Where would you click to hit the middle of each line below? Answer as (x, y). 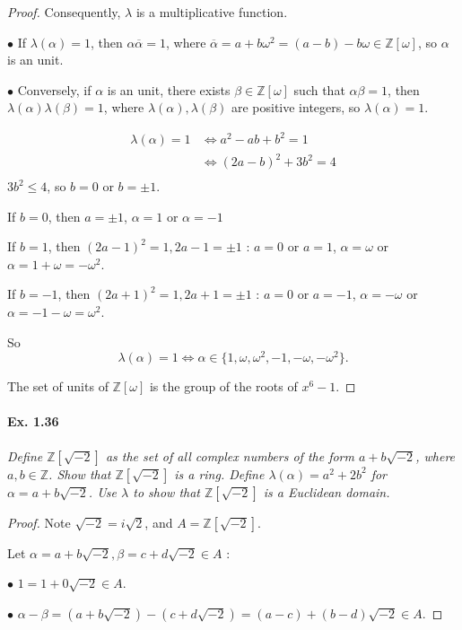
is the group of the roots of (223, 386)
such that (319, 89)
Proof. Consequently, (64, 12)
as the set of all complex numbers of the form (230, 455)
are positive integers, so (296, 107)
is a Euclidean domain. (327, 491)
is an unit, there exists (169, 89)
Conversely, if (54, 89)
